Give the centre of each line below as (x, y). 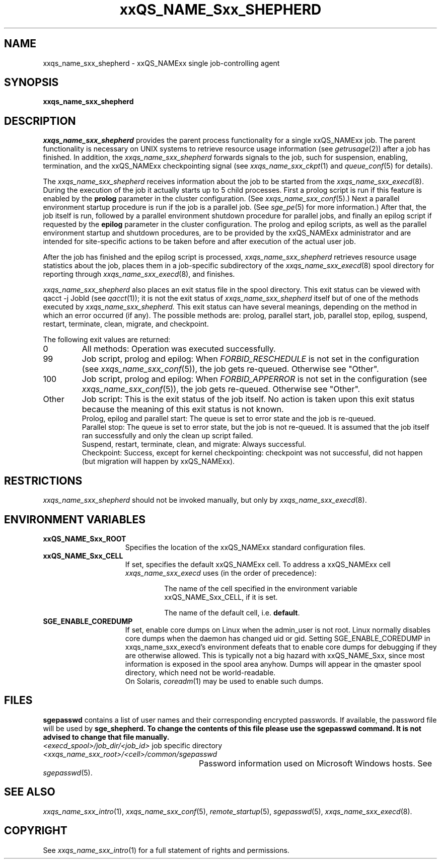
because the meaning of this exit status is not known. (183, 409)
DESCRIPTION (40, 121)
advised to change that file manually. (106, 737)
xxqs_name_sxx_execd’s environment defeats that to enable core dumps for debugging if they (281, 647)
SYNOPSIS (31, 83)
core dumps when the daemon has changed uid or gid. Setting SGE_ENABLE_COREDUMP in (278, 638)
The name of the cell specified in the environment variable (261, 588)
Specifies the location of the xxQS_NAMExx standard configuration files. (245, 547)
